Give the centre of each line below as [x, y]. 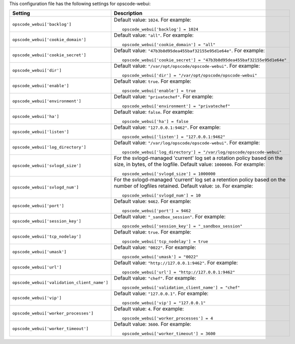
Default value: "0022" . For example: [155, 247]
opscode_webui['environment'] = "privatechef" [176, 106]
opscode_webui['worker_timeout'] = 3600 [169, 334]
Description [128, 14]
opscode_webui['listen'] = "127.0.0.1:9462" [174, 137]
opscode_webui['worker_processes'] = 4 [168, 318]
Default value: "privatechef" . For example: [164, 97]
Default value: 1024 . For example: [153, 20]
